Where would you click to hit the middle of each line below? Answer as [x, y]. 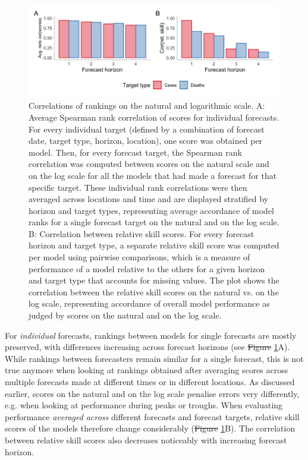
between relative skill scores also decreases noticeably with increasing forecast [146, 439]
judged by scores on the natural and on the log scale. [125, 315]
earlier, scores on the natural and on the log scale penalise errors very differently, [152, 393]
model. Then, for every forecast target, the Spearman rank [135, 152]
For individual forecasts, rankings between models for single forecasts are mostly [151, 335]
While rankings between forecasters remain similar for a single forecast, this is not [154, 358]
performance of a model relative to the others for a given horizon [147, 268]
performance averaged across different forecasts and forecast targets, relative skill [152, 416]
